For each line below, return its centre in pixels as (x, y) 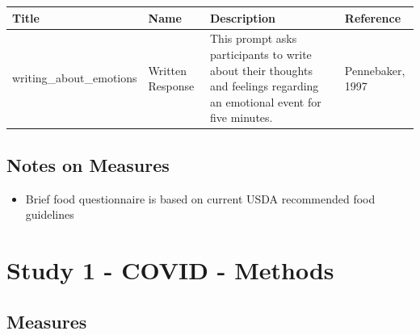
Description (243, 17)
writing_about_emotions (75, 78)
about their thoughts (261, 70)
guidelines (50, 214)
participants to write (261, 54)
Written (168, 70)
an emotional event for (266, 101)
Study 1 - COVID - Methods (170, 269)
